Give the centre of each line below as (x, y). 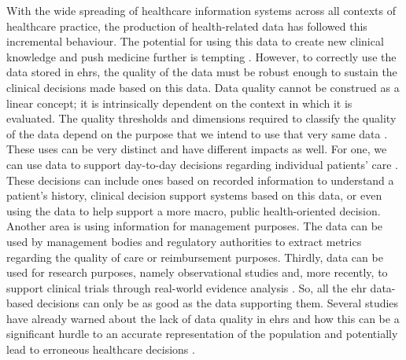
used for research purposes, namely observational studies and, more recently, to (197, 272)
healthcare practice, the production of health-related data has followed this (187, 26)
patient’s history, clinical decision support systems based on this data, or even (194, 195)
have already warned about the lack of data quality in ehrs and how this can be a (203, 318)
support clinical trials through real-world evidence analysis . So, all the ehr (186, 287)
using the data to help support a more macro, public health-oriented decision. (194, 210)
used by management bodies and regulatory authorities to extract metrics (184, 241)
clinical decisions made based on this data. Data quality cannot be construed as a (203, 87)
